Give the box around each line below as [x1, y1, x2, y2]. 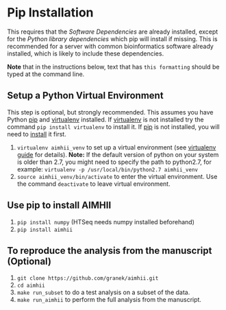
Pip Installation [7, 5, 94, 21]
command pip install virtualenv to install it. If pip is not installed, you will [7, 122, 221, 131]
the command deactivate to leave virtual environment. [16, 180, 171, 188]
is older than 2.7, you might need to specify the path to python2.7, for [16, 158, 212, 166]
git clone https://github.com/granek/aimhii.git [16, 275, 159, 282]
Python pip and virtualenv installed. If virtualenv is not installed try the [7, 115, 204, 123]
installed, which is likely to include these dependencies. [7, 49, 164, 58]
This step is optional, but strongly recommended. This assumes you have [7, 108, 214, 116]
